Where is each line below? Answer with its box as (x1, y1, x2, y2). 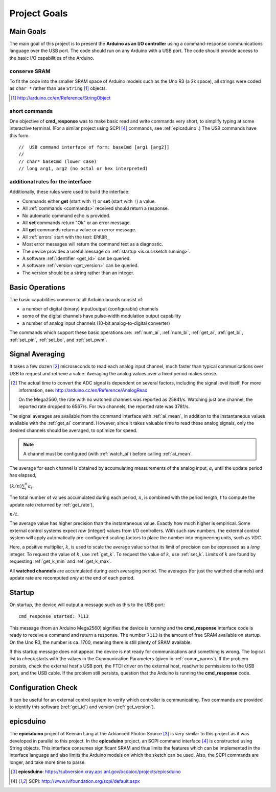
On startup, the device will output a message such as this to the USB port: (9, 602, 166, 608)
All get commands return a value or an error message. (22, 227, 136, 233)
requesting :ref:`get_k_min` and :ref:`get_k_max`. (9, 558, 112, 564)
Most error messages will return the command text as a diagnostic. (22, 241, 164, 247)
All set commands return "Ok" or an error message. (22, 220, 131, 226)
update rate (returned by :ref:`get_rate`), (9, 501, 94, 508)
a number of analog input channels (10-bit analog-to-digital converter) (22, 320, 171, 326)
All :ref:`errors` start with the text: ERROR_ (22, 234, 110, 240)
